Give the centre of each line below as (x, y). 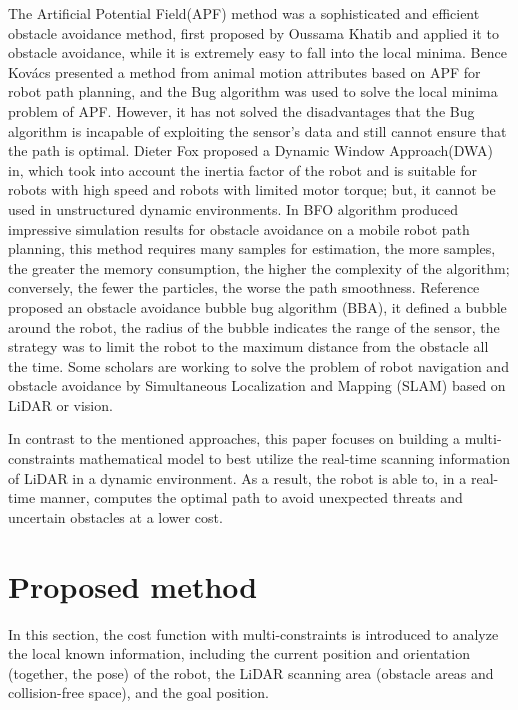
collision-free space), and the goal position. (138, 692)
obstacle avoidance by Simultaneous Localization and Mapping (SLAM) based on (257, 385)
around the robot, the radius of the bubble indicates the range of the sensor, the (254, 326)
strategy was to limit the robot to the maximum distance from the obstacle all (248, 346)
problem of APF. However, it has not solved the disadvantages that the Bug (241, 110)
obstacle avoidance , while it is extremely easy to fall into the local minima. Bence (257, 52)
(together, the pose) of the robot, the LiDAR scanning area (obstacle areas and (251, 672)
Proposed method (133, 585)
